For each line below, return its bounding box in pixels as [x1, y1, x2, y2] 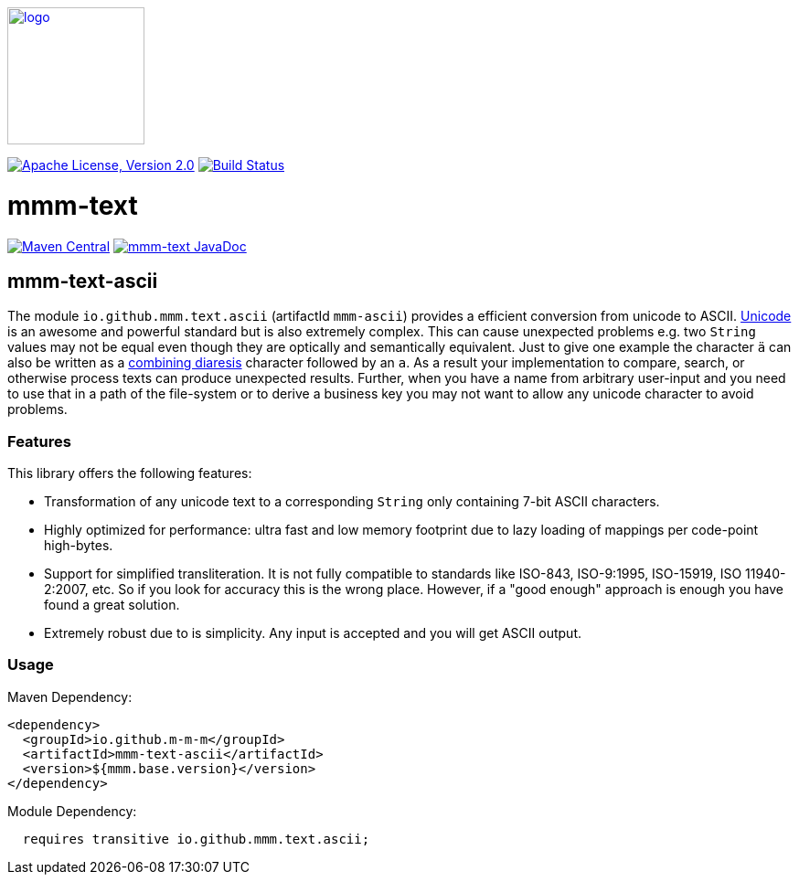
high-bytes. [44, 537, 113, 554]
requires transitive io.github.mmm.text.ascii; [22, 831, 370, 846]
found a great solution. [44, 597, 180, 613]
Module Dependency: [7, 802, 137, 819]
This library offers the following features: [7, 465, 252, 482]
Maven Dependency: [7, 688, 133, 705]
